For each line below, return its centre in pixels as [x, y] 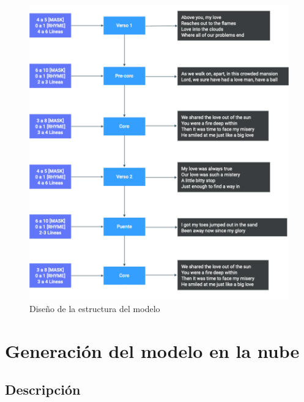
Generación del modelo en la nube [152, 350]
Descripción [43, 389]
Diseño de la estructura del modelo [95, 308]
